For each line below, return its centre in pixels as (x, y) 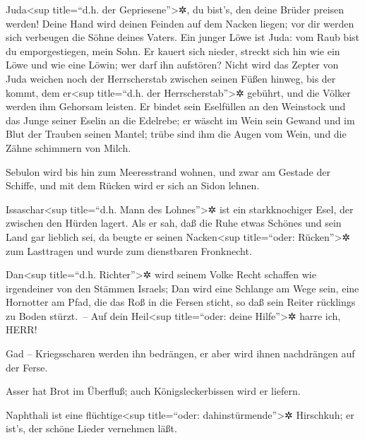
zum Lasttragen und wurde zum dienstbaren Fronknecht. (129, 250)
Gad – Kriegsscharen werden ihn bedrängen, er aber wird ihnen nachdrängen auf (180, 353)
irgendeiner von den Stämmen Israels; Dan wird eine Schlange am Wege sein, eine (182, 288)
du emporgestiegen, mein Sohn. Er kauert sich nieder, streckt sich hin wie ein (173, 50)
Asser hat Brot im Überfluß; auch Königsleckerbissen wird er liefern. (153, 391)
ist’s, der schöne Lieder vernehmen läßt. (91, 428)
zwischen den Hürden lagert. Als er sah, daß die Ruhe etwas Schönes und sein (174, 223)
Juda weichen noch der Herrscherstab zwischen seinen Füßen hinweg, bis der (171, 78)
